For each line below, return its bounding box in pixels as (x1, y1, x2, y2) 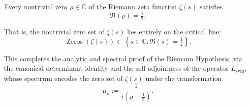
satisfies (199, 1, 223, 11)
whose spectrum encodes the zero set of (4, 73, 123, 83)
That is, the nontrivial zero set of (4, 26, 104, 36)
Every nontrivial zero (4, 1, 68, 11)
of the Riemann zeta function (89, 1, 177, 11)
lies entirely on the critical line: (127, 26, 221, 36)
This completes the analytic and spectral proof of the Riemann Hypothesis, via (4, 53, 243, 63)
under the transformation (145, 73, 222, 83)
